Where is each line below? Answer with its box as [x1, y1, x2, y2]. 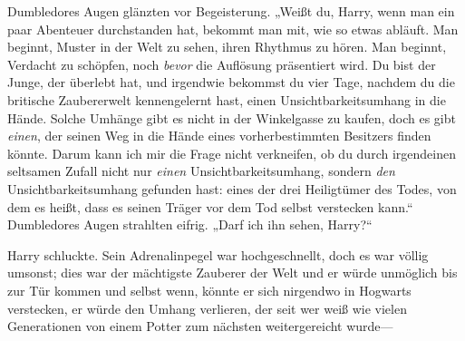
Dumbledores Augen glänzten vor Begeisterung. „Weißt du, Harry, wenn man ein [7, 2, 455, 20]
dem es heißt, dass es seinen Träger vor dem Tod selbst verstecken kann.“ [7, 197, 413, 216]
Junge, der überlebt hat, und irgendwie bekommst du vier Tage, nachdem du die [7, 73, 455, 92]
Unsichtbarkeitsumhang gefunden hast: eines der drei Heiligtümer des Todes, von [7, 179, 457, 198]
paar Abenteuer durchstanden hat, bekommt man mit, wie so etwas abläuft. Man [7, 19, 459, 38]
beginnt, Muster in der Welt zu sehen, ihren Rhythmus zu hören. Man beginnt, [7, 37, 447, 56]
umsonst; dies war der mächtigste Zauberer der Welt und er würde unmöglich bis [7, 263, 458, 282]
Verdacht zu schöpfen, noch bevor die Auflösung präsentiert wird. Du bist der [7, 54, 436, 73]
